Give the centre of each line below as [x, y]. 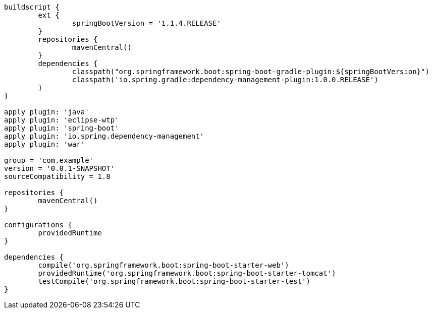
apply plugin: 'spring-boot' [62, 128]
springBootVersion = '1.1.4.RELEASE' [146, 23]
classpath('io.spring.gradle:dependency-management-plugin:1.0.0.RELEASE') [225, 80]
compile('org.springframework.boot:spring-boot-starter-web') [164, 265]
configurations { [38, 225]
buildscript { [32, 7]
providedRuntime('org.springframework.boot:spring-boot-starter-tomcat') [187, 273]
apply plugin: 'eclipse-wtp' [62, 120]
